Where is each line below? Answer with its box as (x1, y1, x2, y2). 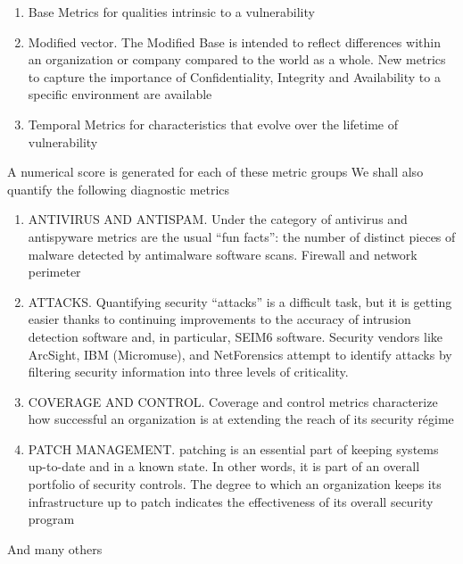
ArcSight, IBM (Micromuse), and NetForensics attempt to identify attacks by (28, 344, 452, 363)
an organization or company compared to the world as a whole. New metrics (28, 50, 446, 69)
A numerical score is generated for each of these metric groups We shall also (7, 162, 424, 181)
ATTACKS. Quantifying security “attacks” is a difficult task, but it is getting (28, 292, 452, 311)
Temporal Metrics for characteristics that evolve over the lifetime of (28, 114, 398, 133)
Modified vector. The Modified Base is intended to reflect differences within (28, 32, 441, 51)
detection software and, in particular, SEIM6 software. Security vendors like (28, 327, 443, 345)
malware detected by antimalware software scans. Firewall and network (28, 245, 418, 263)
